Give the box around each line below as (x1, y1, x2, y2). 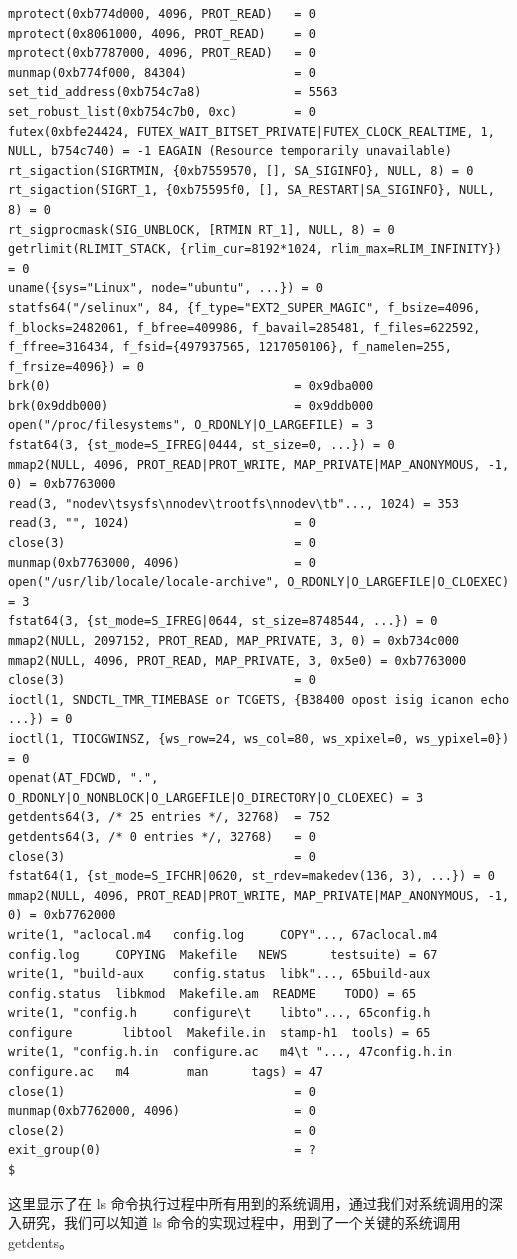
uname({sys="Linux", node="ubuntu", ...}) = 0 (8, 281, 323, 296)
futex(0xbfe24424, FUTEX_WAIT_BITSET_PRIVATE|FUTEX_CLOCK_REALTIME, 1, (8, 124, 495, 139)
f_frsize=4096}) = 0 (8, 359, 145, 374)
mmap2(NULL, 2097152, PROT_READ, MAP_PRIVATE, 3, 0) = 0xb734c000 (8, 634, 460, 648)
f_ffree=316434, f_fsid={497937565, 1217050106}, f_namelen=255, (8, 340, 452, 355)
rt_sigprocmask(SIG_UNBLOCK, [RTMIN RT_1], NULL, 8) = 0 (8, 222, 395, 237)
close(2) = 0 (8, 1123, 316, 1138)
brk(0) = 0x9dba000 (8, 379, 374, 394)
